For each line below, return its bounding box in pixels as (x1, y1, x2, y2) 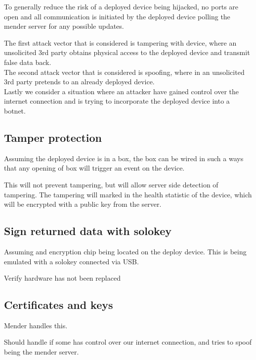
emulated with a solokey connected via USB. (4, 256, 139, 266)
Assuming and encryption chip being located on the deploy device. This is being (4, 246, 247, 256)
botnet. (4, 105, 26, 116)
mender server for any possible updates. (4, 21, 124, 31)
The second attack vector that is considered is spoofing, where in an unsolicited (4, 66, 245, 77)
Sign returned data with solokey (4, 223, 171, 239)
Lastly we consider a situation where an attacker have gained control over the (4, 86, 239, 96)
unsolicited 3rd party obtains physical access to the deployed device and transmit (4, 47, 250, 58)
